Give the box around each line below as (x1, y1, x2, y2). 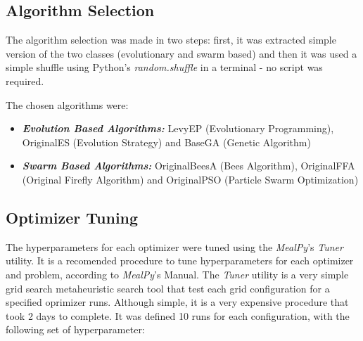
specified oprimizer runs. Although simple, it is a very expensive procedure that (6, 295, 349, 309)
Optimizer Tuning (6, 206, 139, 228)
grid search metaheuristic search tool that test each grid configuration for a (6, 281, 330, 295)
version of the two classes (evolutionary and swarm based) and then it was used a (6, 46, 357, 60)
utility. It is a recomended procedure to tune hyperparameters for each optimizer (6, 253, 354, 268)
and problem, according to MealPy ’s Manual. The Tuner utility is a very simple (6, 266, 349, 281)
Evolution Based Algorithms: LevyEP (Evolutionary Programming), (22, 121, 334, 136)
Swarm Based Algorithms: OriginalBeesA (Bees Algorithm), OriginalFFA (22, 158, 355, 173)
